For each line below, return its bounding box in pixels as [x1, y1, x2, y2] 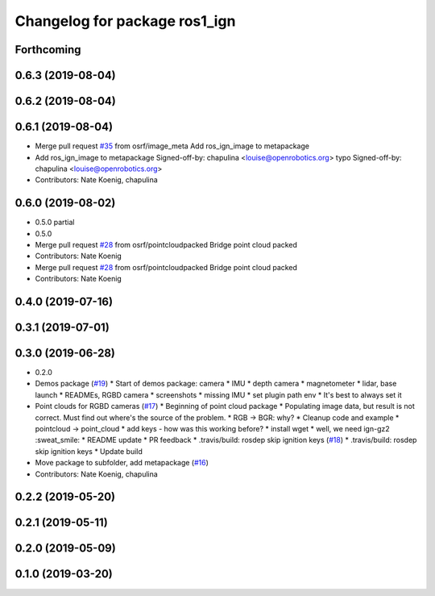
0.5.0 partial [35, 218, 75, 227]
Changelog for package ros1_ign [14, 12, 236, 30]
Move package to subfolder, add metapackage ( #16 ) [35, 458, 209, 468]
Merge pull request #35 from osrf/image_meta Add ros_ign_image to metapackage [35, 141, 310, 151]
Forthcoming [14, 43, 81, 56]
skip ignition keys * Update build [35, 446, 143, 456]
